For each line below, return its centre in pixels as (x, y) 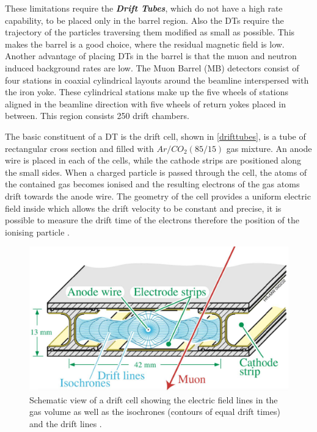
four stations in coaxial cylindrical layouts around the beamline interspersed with (157, 80)
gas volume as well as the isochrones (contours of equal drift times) (155, 412)
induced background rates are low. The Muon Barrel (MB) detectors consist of (152, 67)
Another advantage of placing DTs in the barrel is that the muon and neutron (151, 56)
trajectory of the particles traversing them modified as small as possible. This (150, 32)
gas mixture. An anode (269, 148)
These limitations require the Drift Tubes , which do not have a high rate (144, 8)
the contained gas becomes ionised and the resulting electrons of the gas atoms (152, 184)
